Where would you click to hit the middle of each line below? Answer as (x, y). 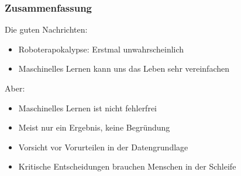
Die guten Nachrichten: (46, 29)
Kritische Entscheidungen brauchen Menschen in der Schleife (127, 166)
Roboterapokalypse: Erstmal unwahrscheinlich (101, 49)
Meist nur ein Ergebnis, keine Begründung (94, 127)
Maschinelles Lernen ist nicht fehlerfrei (88, 108)
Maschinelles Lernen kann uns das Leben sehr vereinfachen (124, 68)
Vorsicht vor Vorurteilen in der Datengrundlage (103, 147)
